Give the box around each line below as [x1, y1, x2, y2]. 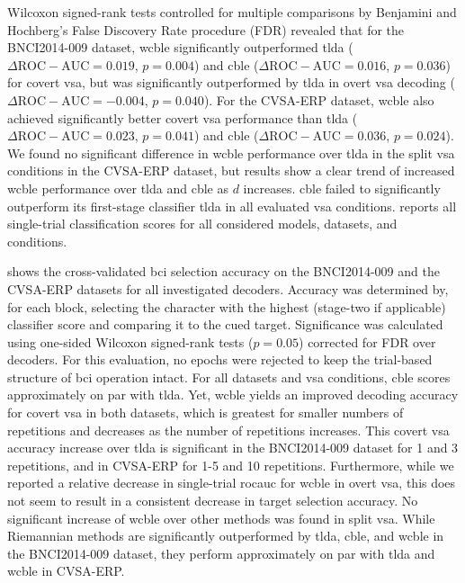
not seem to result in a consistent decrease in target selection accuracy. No [7, 491, 418, 510]
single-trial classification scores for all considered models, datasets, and [7, 214, 398, 233]
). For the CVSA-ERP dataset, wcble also [203, 90, 434, 109]
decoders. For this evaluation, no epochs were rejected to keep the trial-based [7, 350, 433, 369]
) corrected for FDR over [299, 332, 436, 351]
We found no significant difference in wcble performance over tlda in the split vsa [7, 143, 455, 162]
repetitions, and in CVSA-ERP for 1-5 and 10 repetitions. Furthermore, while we [7, 455, 454, 474]
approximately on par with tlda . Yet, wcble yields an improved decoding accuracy [7, 385, 459, 404]
